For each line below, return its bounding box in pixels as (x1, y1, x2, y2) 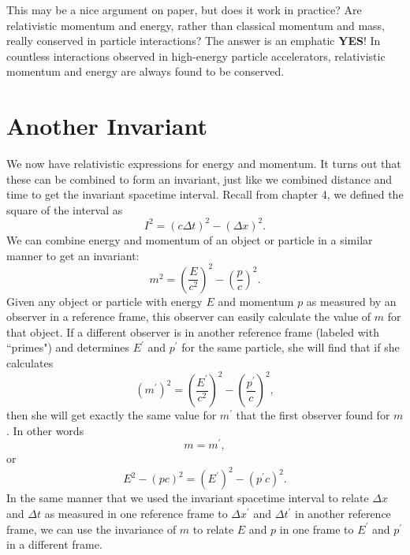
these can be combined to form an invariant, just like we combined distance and (6, 170, 393, 187)
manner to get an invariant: (6, 247, 140, 263)
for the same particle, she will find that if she (181, 339, 400, 356)
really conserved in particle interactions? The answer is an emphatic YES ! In (6, 32, 381, 49)
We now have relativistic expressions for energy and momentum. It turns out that (6, 155, 401, 172)
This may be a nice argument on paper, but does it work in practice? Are (6, 2, 362, 17)
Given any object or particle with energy (6, 292, 203, 309)
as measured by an (306, 292, 397, 309)
